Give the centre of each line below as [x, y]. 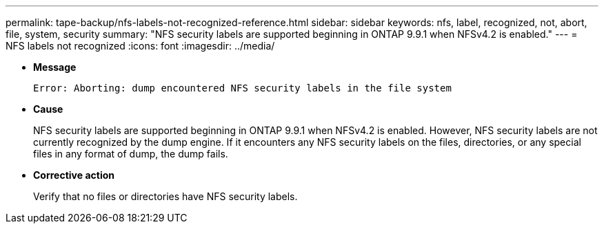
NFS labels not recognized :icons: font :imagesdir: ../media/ [140, 46]
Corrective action [74, 175]
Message [55, 67]
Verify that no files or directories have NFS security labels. [165, 196]
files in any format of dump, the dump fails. [131, 154]
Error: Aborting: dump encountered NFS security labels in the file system [242, 88]
